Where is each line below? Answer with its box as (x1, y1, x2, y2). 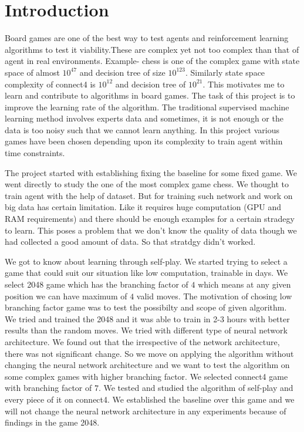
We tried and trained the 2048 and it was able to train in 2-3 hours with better (5, 312, 290, 325)
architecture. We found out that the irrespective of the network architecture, (5, 335, 280, 347)
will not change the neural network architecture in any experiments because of (5, 404, 286, 417)
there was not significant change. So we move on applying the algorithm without (5, 347, 294, 359)
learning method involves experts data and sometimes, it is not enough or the (5, 112, 283, 124)
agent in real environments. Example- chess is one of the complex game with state (5, 55, 300, 67)
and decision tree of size (79, 66, 165, 78)
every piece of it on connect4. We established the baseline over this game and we (5, 393, 295, 405)
